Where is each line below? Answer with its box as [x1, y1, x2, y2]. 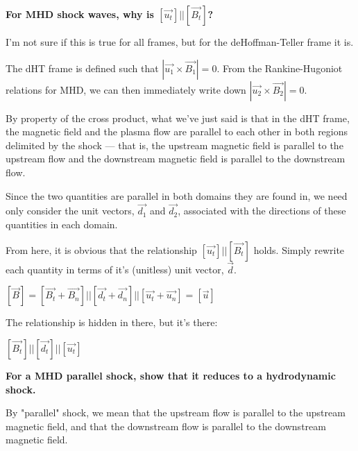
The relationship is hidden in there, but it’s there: [6, 315, 218, 330]
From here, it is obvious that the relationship [6, 242, 197, 257]
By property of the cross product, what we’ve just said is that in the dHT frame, [6, 110, 350, 125]
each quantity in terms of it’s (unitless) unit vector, [6, 262, 224, 276]
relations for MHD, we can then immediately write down [6, 82, 246, 96]
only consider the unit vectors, [6, 203, 135, 218]
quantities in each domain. [6, 216, 118, 231]
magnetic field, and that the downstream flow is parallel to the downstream [6, 418, 326, 433]
